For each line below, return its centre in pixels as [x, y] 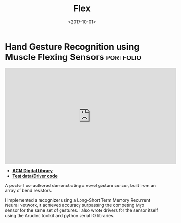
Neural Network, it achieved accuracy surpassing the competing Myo [75, 205]
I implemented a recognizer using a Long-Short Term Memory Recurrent [78, 200]
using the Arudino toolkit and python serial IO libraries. [60, 215]
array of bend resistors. [29, 190]
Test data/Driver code [35, 176]
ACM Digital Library [32, 170]
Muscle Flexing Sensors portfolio [73, 57]
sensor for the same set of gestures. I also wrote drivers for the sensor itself [81, 210]
